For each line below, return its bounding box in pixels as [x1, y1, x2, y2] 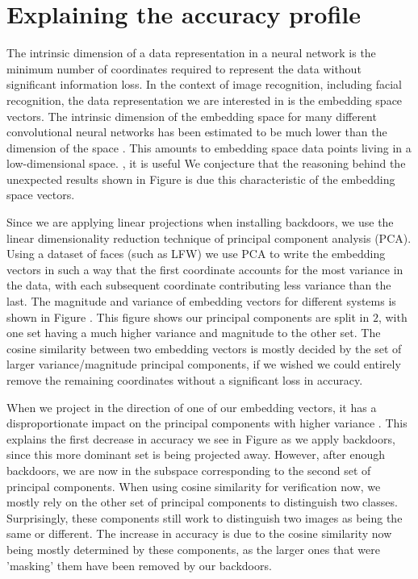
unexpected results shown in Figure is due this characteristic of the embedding [6, 170, 395, 187]
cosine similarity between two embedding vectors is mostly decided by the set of [6, 339, 402, 356]
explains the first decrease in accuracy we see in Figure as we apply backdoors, [6, 430, 395, 447]
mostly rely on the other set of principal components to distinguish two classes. [6, 494, 398, 510]
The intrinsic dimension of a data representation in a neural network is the [6, 44, 376, 61]
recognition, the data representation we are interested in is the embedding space [6, 91, 403, 108]
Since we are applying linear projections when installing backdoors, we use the [6, 214, 394, 231]
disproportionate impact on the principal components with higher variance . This [6, 414, 408, 431]
